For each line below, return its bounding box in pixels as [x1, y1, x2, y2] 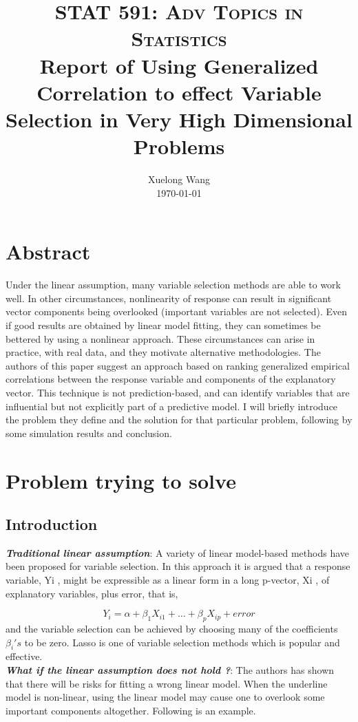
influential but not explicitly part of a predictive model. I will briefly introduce [6, 399, 338, 413]
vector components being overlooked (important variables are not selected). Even [6, 304, 348, 319]
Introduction [6, 513, 98, 535]
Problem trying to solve [6, 466, 236, 494]
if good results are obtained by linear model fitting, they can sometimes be [6, 317, 321, 332]
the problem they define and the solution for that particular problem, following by [6, 412, 352, 427]
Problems [133, 132, 225, 160]
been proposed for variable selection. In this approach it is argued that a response [6, 559, 350, 573]
